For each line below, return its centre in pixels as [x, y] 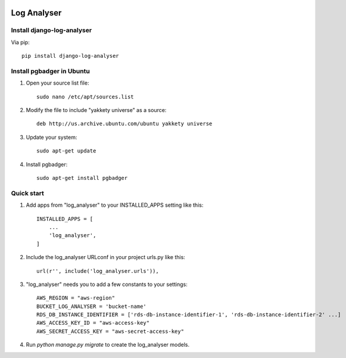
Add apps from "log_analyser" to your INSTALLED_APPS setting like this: [115, 205]
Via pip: [20, 42]
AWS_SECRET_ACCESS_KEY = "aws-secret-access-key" [110, 331]
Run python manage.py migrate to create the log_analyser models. [108, 345]
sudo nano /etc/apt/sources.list [85, 96]
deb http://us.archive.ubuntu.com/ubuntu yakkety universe [124, 124]
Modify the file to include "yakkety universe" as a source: [96, 110]
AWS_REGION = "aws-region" [76, 298]
